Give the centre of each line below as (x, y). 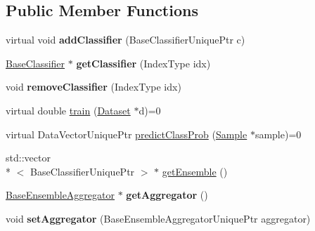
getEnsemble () (195, 171)
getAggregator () (167, 195)
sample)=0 (278, 134)
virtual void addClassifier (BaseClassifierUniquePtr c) (126, 40)
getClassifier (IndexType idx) (143, 63)
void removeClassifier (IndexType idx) (94, 87)
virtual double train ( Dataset (68, 110)
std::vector (28, 158)
